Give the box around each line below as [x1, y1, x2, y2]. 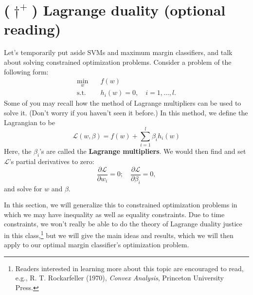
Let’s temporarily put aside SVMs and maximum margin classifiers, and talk [4, 47, 233, 57]
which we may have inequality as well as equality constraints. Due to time [4, 209, 225, 219]
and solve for [4, 183, 42, 193]
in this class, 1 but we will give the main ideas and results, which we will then [4, 228, 234, 240]
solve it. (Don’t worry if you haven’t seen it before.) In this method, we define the [4, 107, 248, 117]
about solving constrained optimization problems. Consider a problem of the [4, 56, 232, 67]
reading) [4, 19, 61, 39]
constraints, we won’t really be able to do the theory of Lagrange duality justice [4, 219, 242, 229]
